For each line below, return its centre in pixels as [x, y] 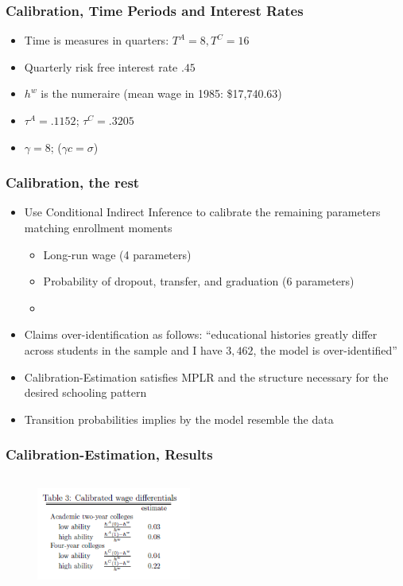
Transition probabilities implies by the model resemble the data [179, 419]
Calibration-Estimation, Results [109, 454]
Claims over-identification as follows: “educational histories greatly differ [201, 334]
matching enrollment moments [98, 227]
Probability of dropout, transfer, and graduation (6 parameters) [199, 281]
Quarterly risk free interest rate [101, 66]
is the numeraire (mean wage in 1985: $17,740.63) [161, 93]
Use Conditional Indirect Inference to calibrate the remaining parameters [202, 212]
